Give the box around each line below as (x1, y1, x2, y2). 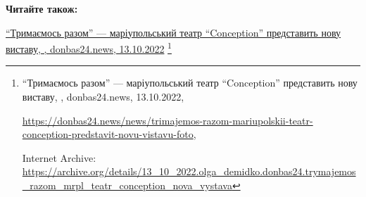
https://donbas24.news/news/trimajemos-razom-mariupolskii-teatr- (22, 113, 313, 127)
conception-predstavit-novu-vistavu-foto (22, 127, 194, 141)
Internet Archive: (22, 150, 96, 165)
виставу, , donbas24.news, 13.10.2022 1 (6, 39, 172, 56)
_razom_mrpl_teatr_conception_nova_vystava (22, 178, 232, 192)
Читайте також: (6, 1, 78, 15)
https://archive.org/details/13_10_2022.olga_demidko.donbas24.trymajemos (22, 164, 356, 179)
